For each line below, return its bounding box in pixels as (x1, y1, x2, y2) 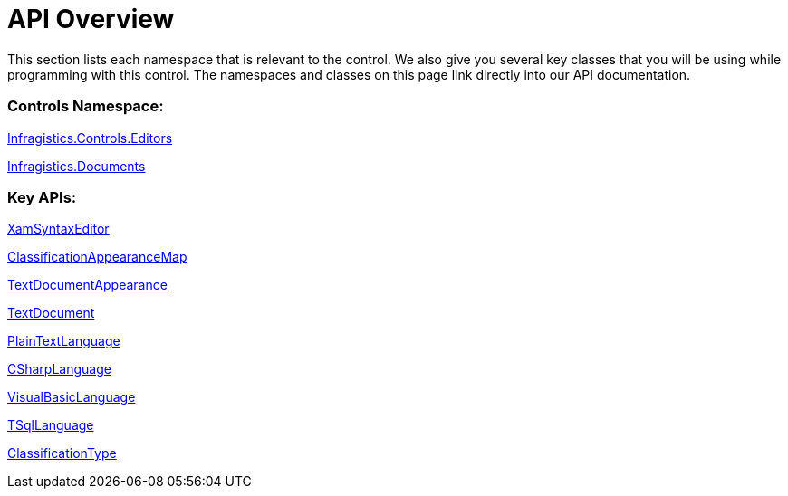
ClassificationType (7, 445, 117, 462)
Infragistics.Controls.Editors (7, 129, 173, 146)
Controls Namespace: (7, 97, 164, 116)
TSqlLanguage (7, 417, 94, 434)
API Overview (7, 4, 175, 34)
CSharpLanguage (7, 361, 111, 377)
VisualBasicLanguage (7, 389, 136, 405)
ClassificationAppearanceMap (7, 249, 187, 265)
